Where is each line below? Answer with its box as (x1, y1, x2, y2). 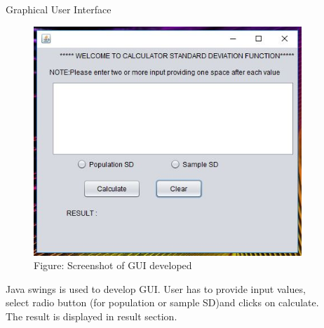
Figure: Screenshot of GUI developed (34, 258, 192, 273)
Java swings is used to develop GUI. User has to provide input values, (6, 281, 306, 296)
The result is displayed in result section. (6, 309, 177, 324)
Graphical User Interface (6, 2, 112, 16)
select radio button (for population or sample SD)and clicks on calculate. (6, 295, 319, 310)
